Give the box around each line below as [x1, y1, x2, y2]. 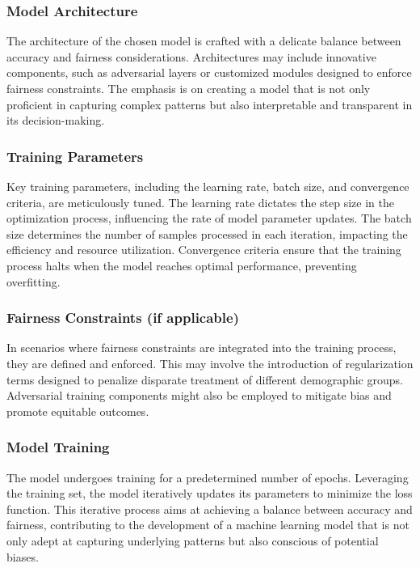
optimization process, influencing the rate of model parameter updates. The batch [6, 210, 412, 227]
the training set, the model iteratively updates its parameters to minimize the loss [6, 485, 413, 502]
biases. [6, 548, 39, 565]
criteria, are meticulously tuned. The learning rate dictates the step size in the [6, 193, 394, 210]
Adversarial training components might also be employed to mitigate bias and [6, 387, 392, 404]
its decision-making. [6, 112, 105, 129]
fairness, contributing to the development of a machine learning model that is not [6, 516, 409, 533]
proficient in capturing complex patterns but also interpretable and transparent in [6, 95, 413, 112]
